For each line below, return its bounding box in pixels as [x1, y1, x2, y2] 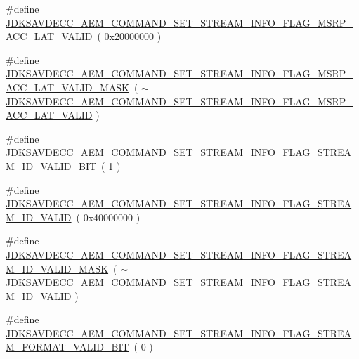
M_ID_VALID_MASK [6, 261, 109, 275]
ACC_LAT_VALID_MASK [6, 79, 129, 94]
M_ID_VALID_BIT [6, 158, 97, 173]
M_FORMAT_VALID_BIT [6, 339, 129, 354]
